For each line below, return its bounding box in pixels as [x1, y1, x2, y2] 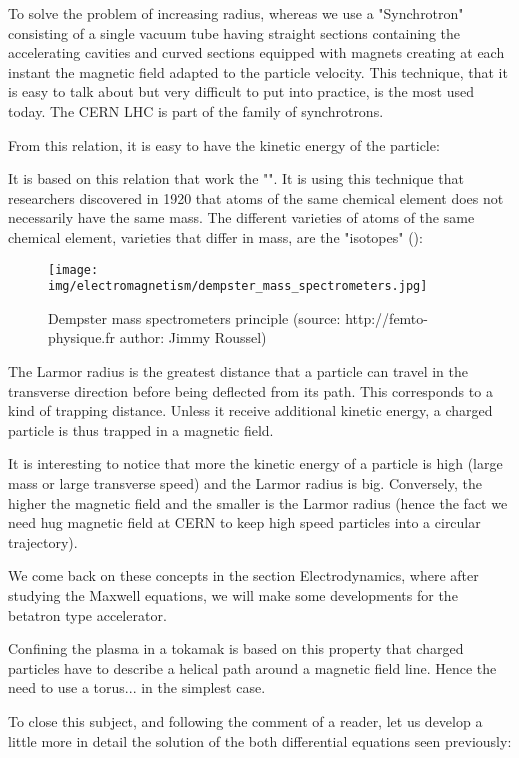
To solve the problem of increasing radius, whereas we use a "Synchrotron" [8, 3, 464, 23]
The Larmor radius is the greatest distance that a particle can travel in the [8, 361, 468, 382]
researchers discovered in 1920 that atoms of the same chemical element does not [8, 187, 504, 208]
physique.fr [48, 327, 116, 348]
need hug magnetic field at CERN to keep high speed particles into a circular [8, 512, 481, 533]
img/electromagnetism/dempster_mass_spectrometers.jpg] [48, 279, 428, 294]
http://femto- [345, 307, 428, 328]
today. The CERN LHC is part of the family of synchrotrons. [8, 100, 384, 121]
